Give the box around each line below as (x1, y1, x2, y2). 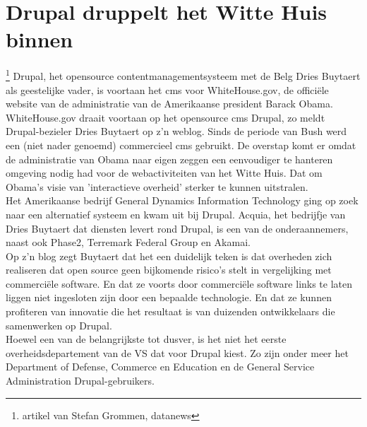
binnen (6, 25, 73, 54)
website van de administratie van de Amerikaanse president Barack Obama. (6, 96, 333, 111)
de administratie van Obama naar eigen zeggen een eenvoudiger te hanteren (6, 151, 333, 166)
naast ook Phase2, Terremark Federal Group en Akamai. (6, 235, 251, 250)
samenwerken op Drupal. (6, 317, 112, 332)
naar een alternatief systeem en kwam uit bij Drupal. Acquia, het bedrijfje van (6, 206, 346, 221)
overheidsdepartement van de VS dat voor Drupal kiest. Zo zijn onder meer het (6, 345, 349, 360)
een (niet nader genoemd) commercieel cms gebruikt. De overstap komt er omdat (6, 137, 356, 152)
